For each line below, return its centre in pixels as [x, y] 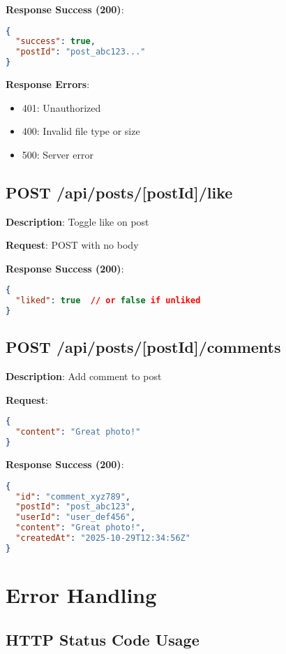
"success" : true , [55, 42]
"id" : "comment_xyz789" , [73, 496]
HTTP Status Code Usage [103, 639]
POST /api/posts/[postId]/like [119, 192]
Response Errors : [48, 84]
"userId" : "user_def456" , [76, 517]
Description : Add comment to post [84, 376]
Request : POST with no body [72, 245]
